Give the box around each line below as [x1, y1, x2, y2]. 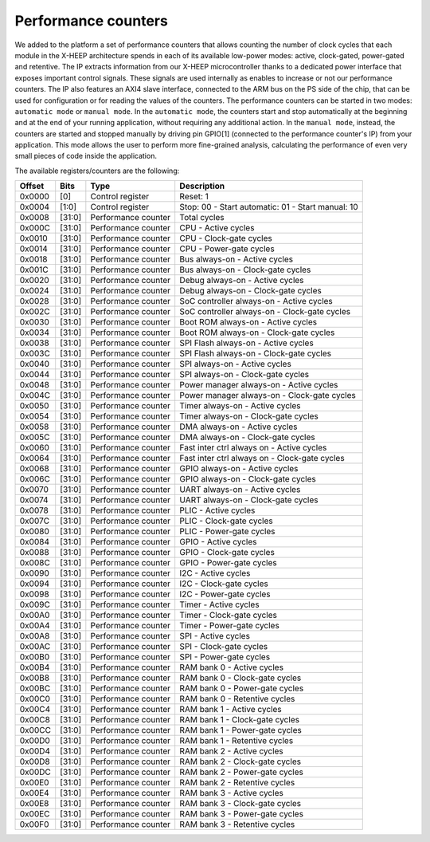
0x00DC [19, 766, 51, 777]
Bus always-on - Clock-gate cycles [179, 264, 311, 275]
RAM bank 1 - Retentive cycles [179, 735, 294, 746]
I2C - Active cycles [179, 568, 251, 579]
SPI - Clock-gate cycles [179, 641, 268, 652]
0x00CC [19, 725, 52, 736]
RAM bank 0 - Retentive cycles [179, 694, 295, 705]
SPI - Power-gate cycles [179, 651, 271, 663]
